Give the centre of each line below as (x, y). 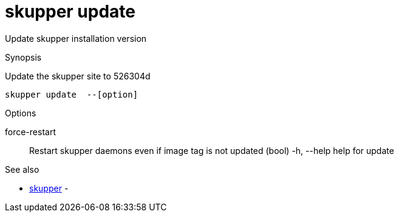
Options (21, 113)
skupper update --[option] (72, 94)
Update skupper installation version (76, 38)
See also (22, 169)
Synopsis (23, 57)
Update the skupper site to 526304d (78, 76)
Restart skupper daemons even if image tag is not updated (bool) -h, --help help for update (212, 150)
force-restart (30, 132)
